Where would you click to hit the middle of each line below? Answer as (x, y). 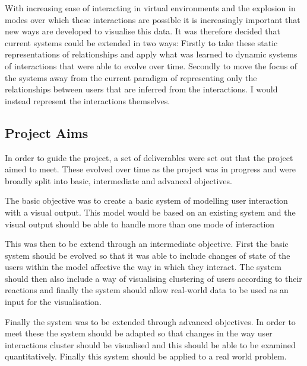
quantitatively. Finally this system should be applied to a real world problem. (146, 356)
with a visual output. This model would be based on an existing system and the (150, 212)
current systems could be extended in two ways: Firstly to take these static (141, 42)
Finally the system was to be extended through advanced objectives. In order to (150, 321)
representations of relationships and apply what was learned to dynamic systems (151, 54)
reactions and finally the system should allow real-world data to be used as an (147, 290)
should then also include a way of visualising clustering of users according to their (153, 278)
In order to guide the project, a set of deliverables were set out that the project (149, 157)
